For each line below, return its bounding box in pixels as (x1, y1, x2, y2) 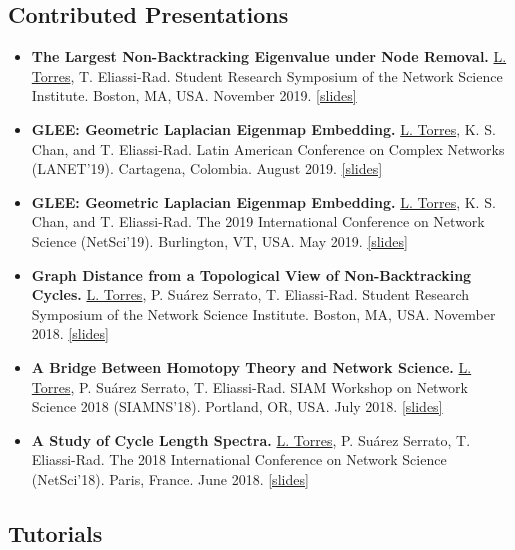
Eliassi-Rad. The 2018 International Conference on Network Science (31, 449, 447, 470)
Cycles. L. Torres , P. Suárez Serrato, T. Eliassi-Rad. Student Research (31, 284, 470, 305)
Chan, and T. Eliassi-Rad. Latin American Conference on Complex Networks (31, 138, 505, 159)
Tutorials (8, 517, 103, 548)
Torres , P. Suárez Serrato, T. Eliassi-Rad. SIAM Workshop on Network (31, 376, 468, 397)
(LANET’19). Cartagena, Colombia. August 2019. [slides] (31, 158, 383, 179)
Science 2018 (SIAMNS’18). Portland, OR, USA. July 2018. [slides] (31, 396, 443, 417)
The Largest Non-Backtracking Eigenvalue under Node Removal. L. (31, 46, 507, 67)
